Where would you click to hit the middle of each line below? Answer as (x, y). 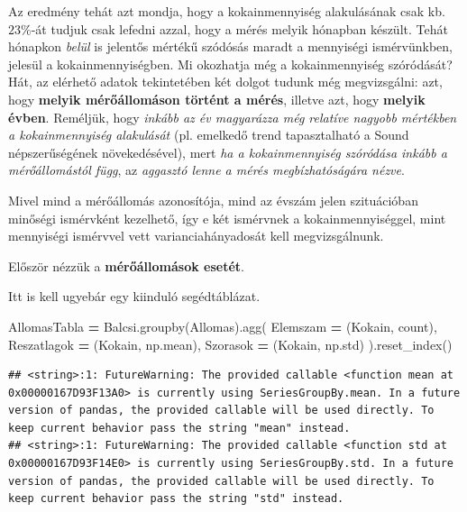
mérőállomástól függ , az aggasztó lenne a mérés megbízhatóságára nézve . (206, 170)
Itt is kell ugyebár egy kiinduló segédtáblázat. (134, 296)
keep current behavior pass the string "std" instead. (176, 499)
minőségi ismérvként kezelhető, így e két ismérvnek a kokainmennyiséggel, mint (227, 218)
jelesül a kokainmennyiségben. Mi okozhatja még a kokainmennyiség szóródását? (230, 64)
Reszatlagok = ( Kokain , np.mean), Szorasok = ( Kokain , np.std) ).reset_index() (230, 344)
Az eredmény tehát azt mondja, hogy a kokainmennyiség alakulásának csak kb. (227, 11)
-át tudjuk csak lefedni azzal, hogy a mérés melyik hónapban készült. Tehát (239, 28)
